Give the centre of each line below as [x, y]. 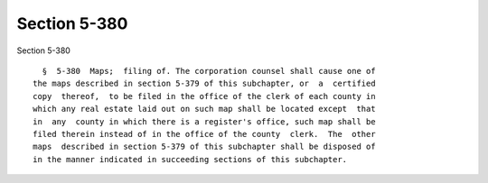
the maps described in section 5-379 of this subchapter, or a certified [204, 84]
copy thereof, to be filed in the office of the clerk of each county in [204, 96]
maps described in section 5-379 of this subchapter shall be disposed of [204, 147]
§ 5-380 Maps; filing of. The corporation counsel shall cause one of [209, 71]
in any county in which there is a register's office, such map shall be [204, 121]
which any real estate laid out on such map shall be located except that [204, 109]
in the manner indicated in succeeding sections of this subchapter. [190, 159]
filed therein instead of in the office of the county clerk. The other [204, 134]
